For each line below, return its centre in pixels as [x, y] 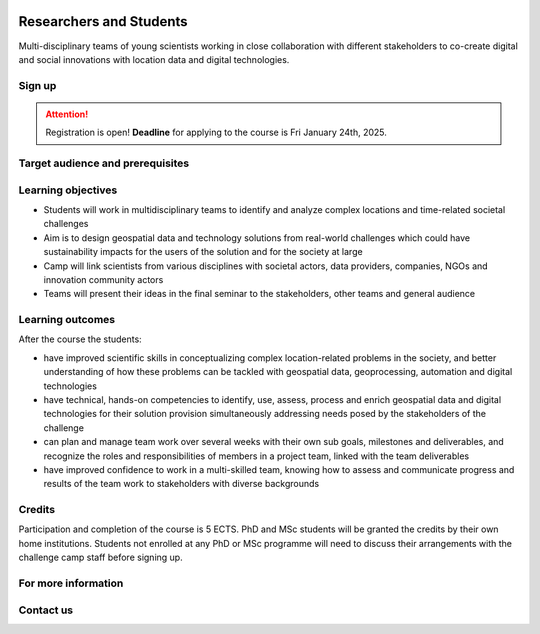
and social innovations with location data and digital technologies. [154, 59]
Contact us [46, 610]
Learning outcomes [66, 320]
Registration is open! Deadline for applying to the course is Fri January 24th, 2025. [216, 132]
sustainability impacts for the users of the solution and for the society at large [203, 252]
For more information [71, 583]
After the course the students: [80, 339]
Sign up [37, 85]
